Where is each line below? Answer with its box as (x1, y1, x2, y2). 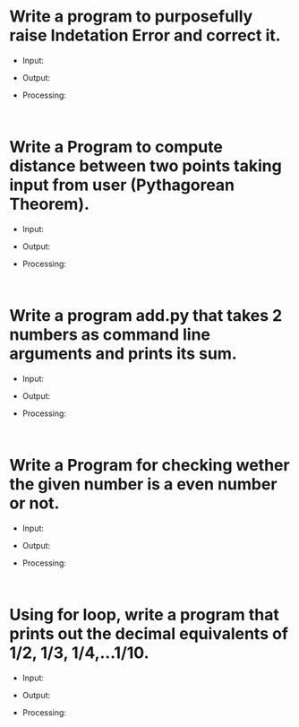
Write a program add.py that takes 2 (9, 306, 283, 326)
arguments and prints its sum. (9, 343, 237, 364)
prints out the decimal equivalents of (9, 623, 289, 644)
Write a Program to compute (9, 137, 224, 158)
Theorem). (9, 195, 90, 214)
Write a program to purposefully (9, 6, 253, 27)
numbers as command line (9, 325, 211, 345)
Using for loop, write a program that (9, 604, 280, 625)
